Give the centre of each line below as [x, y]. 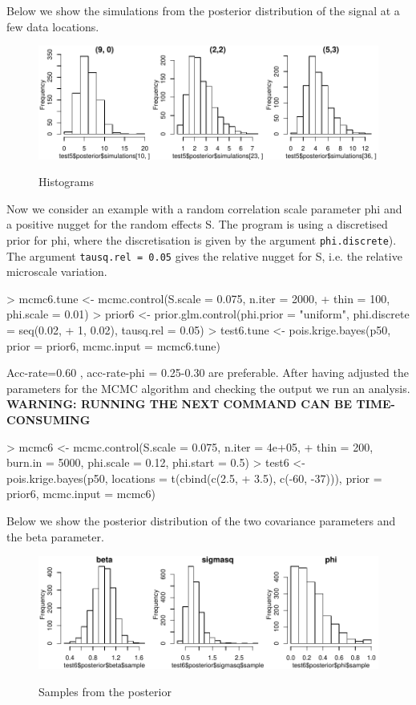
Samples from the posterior [105, 692]
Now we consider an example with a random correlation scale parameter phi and [204, 208]
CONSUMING [48, 419]
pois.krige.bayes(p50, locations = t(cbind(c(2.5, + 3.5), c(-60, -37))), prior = [194, 478]
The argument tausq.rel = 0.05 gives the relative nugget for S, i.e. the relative [204, 255]
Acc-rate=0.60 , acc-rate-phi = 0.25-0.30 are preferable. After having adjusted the [208, 373]
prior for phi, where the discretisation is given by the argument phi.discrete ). [202, 239]
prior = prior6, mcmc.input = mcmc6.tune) [113, 345]
